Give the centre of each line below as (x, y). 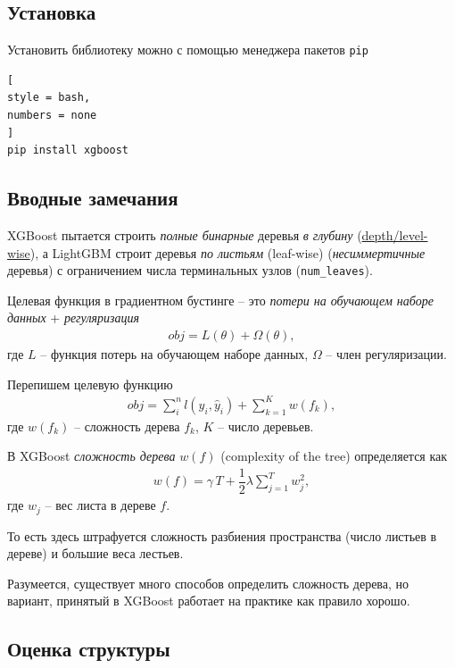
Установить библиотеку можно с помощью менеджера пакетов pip (188, 50)
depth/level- (395, 235)
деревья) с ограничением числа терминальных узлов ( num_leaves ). (190, 270)
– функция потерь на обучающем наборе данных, (174, 354)
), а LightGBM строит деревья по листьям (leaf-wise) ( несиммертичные (227, 252)
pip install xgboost (68, 150)
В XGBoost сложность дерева (91, 456)
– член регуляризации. (386, 354)
